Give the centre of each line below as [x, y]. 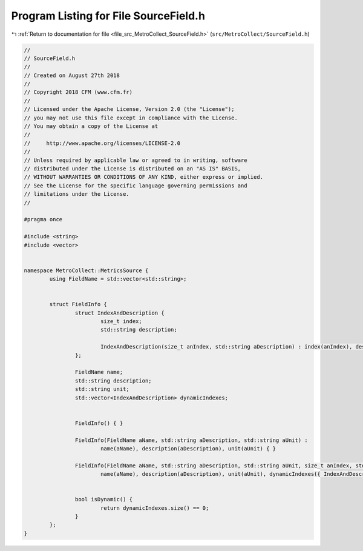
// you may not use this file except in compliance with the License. [131, 118]
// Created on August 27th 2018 [72, 75]
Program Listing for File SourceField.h [108, 16]
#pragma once [43, 219]
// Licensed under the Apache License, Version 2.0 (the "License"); [129, 109]
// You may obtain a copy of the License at [91, 126]
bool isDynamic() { [104, 499]
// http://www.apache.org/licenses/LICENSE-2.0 [102, 143]
